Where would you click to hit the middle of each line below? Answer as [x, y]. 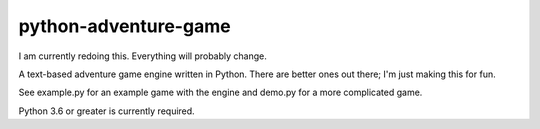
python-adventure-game [124, 26]
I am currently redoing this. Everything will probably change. [142, 56]
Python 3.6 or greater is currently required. [106, 111]
